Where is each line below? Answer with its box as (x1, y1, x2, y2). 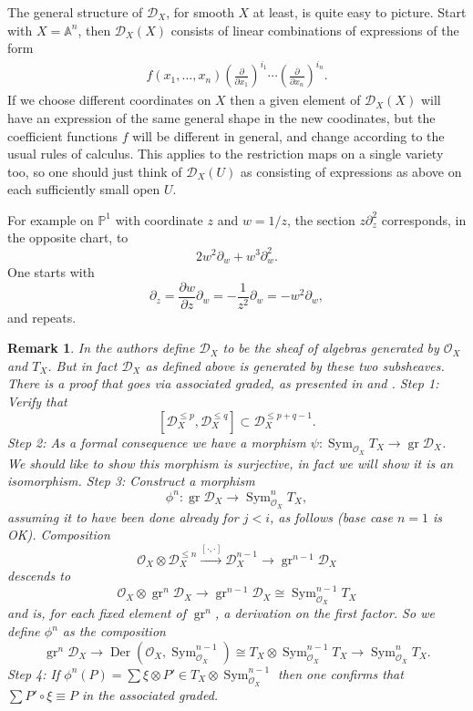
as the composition (62, 622, 166, 641)
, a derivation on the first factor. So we (214, 603, 435, 623)
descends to (7, 566, 71, 585)
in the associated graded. (82, 685, 219, 704)
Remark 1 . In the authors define (7, 338, 195, 357)
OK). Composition (7, 525, 110, 544)
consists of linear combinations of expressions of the (170, 20, 459, 39)
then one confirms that (277, 664, 404, 683)
